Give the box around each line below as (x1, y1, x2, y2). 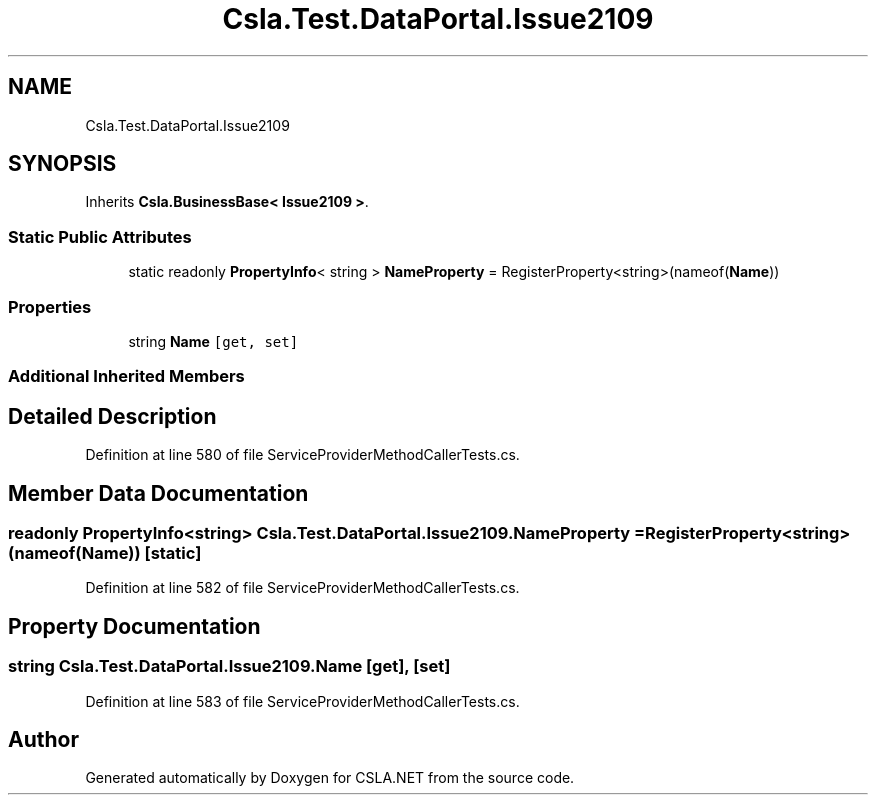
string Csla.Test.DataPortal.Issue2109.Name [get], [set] (8, 656, 451, 677)
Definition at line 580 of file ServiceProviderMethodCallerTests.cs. (85, 446, 520, 464)
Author (8, 727, 79, 753)
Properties (8, 296, 92, 317)
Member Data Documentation (8, 480, 309, 506)
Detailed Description (8, 403, 217, 429)
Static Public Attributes (8, 226, 192, 247)
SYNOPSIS (8, 151, 117, 177)
